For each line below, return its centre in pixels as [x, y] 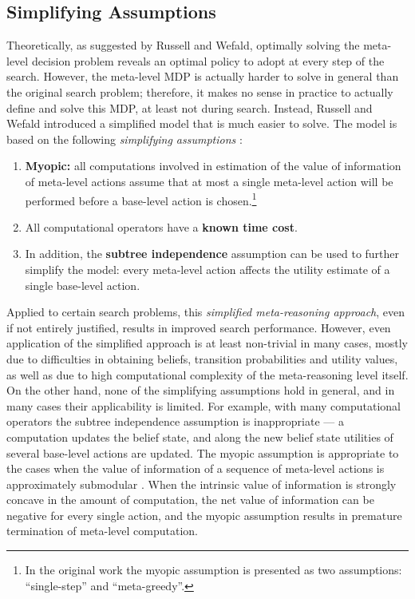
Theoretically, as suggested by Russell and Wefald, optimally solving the [183, 45]
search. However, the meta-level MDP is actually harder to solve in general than [203, 76]
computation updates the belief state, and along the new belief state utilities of [200, 436]
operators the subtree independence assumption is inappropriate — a [175, 421]
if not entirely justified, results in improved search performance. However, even [199, 327]
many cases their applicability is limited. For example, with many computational [204, 405]
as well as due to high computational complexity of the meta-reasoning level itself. [207, 374]
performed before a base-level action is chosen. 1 [141, 199]
